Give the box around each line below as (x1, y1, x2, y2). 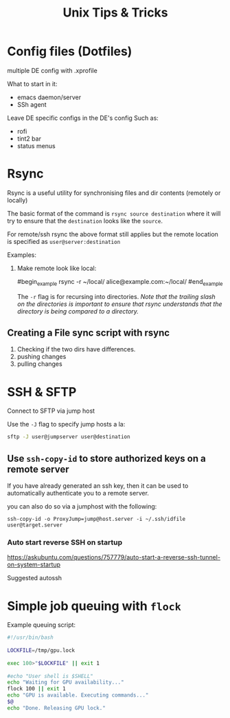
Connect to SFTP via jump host (7, 407, 95, 415)
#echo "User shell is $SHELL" (7, 673, 94, 679)
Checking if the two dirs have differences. (16, 345, 136, 353)
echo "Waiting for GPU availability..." (7, 679, 125, 686)
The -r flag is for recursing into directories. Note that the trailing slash (16, 292, 216, 300)
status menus (16, 141, 56, 150)
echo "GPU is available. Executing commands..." (7, 692, 149, 699)
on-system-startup (7, 560, 60, 569)
